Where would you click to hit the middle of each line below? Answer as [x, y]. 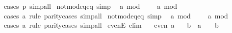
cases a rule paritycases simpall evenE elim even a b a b [111, 25]
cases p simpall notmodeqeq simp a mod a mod [90, 6]
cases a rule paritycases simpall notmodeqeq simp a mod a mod [116, 15]
